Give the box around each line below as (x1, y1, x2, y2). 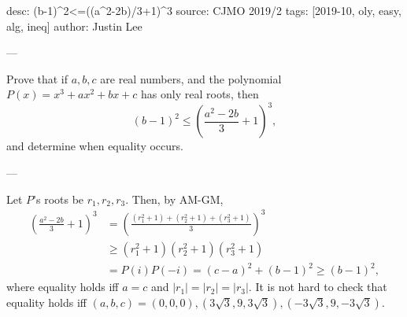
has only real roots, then (141, 86, 259, 102)
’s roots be (33, 190, 84, 207)
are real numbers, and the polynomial (100, 70, 282, 87)
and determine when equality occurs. (6, 138, 183, 154)
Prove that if (6, 70, 68, 87)
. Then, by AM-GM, (125, 190, 224, 207)
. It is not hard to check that (248, 278, 387, 295)
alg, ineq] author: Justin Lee (6, 17, 142, 34)
